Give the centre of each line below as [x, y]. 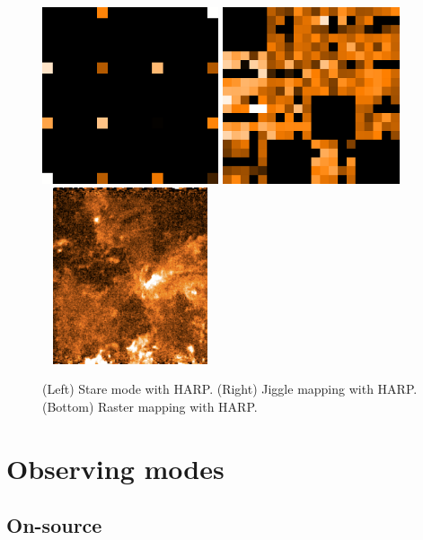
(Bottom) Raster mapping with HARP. [150, 406]
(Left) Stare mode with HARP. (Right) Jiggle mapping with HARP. [230, 389]
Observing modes [115, 468]
